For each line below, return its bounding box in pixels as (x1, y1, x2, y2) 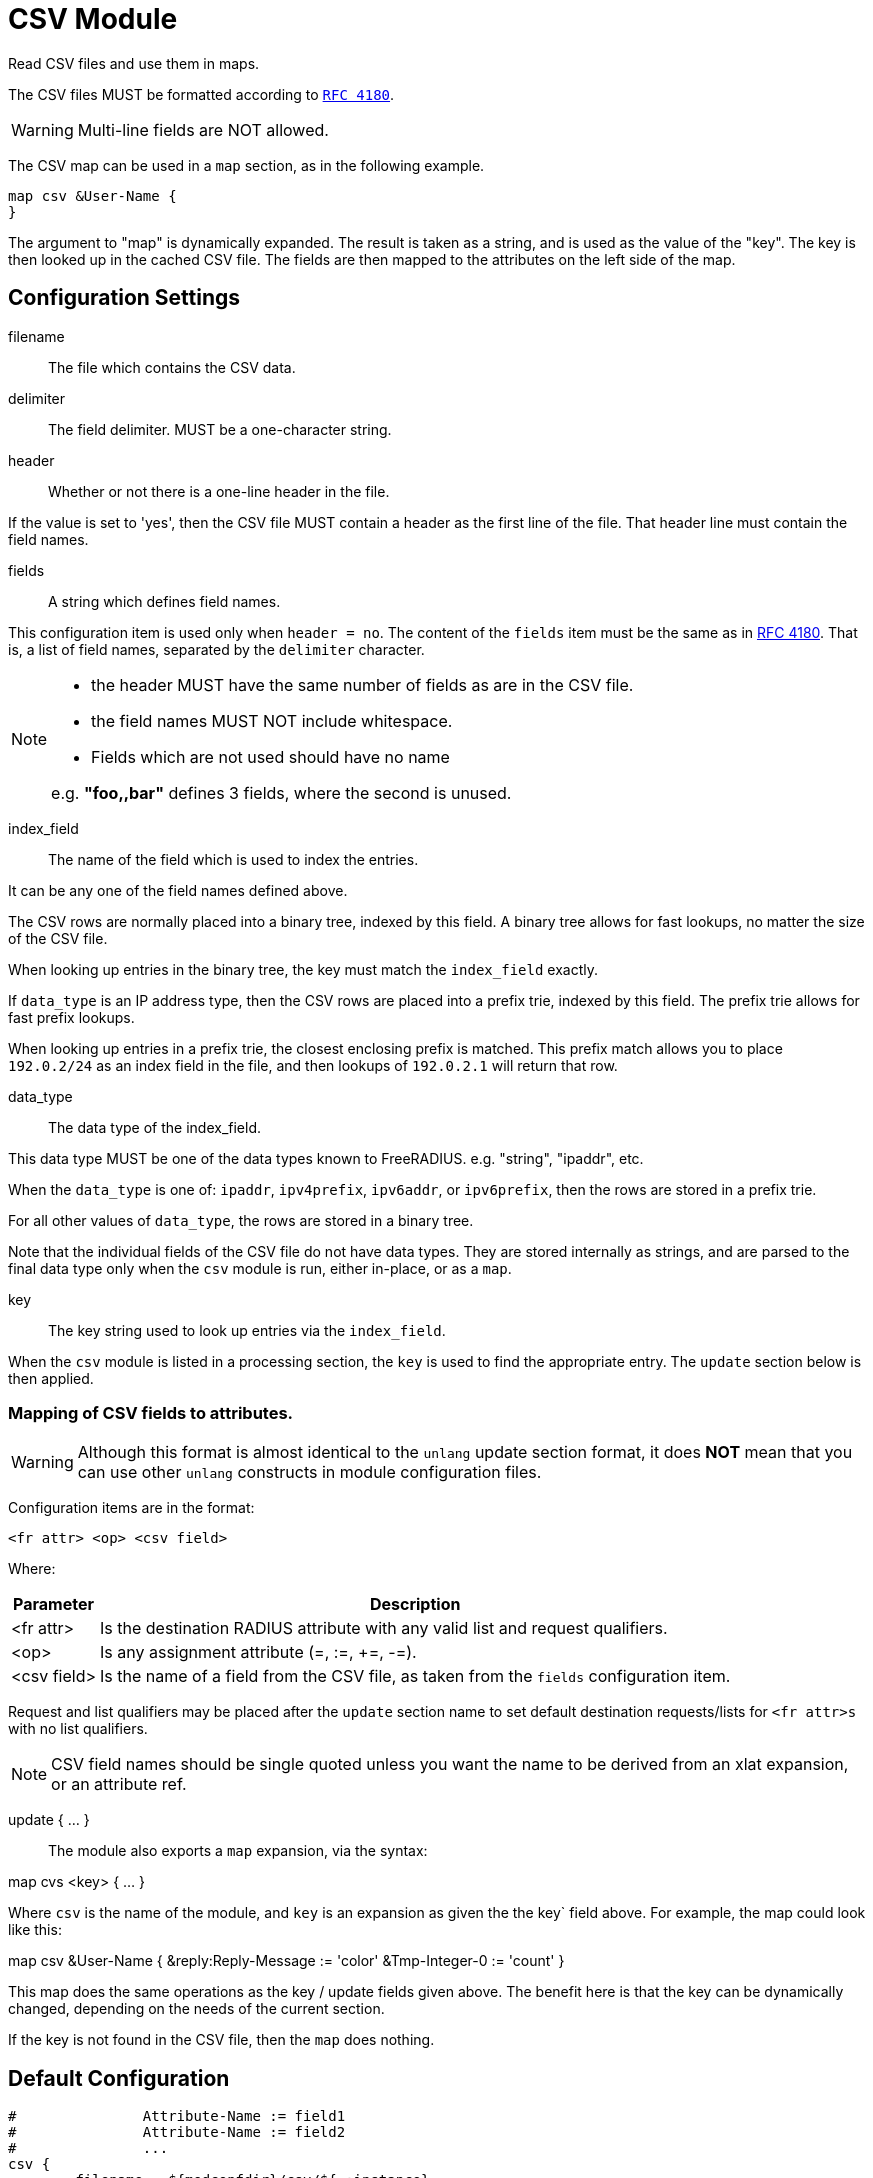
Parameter (13, 1594, 94, 1615)
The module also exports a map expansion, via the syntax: (48, 1842, 428, 1860)
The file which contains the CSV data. (48, 358, 296, 376)
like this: (8, 1921, 62, 1939)
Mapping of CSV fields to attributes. (8, 1402, 294, 1423)
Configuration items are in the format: (8, 1499, 255, 1517)
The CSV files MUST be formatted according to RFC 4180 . (8, 85, 395, 103)
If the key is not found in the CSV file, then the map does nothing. (8, 2031, 435, 2049)
